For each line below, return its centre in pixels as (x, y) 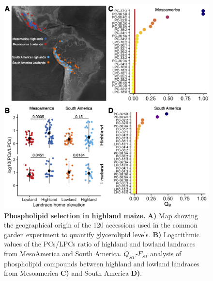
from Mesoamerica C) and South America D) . (73, 273)
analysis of (166, 254)
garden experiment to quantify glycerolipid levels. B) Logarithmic (102, 234)
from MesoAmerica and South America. (63, 254)
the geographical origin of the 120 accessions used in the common (101, 225)
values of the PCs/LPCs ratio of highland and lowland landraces (100, 244)
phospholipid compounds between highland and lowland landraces (102, 263)
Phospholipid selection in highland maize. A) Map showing (101, 215)
